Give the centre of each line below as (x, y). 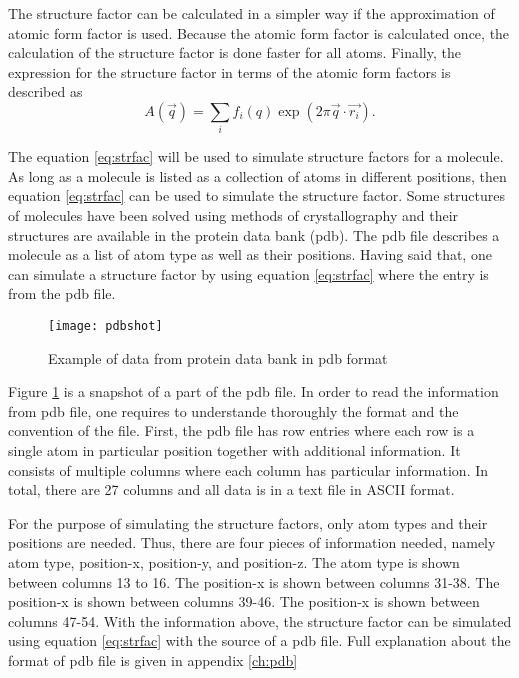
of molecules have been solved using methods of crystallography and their (233, 215)
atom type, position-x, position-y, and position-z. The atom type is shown (234, 562)
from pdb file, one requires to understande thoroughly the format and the (233, 410)
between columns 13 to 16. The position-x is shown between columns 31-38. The (254, 581)
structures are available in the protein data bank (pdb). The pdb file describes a (254, 234)
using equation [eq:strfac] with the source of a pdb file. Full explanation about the (259, 640)
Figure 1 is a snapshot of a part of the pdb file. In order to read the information (253, 391)
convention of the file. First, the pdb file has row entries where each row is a (241, 430)
